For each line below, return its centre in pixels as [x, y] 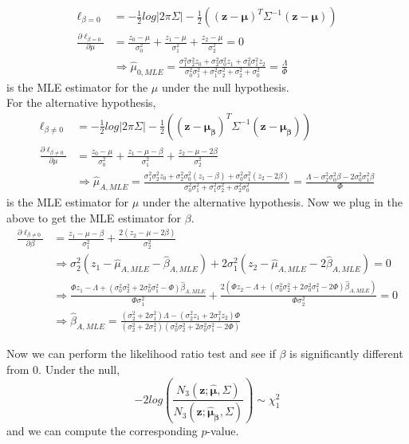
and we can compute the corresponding [102, 431]
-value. [223, 431]
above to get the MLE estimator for [94, 217]
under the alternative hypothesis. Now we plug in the [272, 201]
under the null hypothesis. [225, 86]
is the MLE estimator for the [77, 86]
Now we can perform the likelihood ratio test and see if [141, 354]
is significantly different [346, 354]
